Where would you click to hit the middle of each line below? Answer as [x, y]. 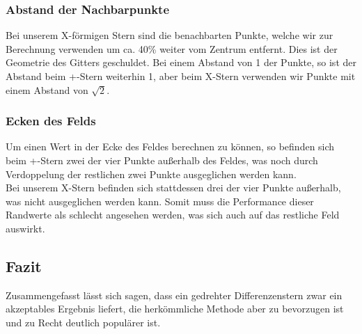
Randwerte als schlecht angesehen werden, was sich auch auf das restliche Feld [173, 215]
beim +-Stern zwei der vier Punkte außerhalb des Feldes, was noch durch [162, 160]
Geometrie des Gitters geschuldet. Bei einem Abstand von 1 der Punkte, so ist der [181, 62]
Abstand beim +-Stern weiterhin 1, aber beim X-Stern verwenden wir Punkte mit [181, 76]
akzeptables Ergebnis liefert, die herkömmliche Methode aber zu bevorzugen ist [175, 309]
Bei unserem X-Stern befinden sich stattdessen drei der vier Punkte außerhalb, [173, 188]
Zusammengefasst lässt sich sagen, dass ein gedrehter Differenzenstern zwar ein [174, 295]
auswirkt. [25, 228]
